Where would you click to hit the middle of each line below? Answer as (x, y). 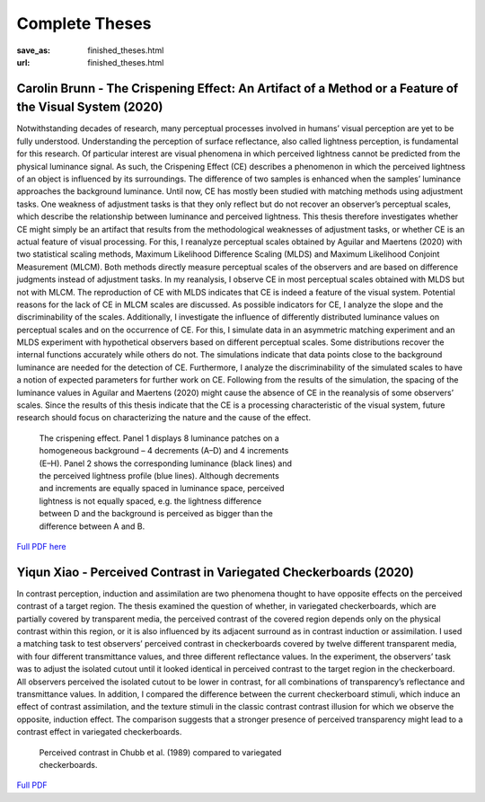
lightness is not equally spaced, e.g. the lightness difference (150, 501)
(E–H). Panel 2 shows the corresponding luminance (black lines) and (165, 463)
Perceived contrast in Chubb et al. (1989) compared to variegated (160, 752)
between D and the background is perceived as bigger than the (156, 514)
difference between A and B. (92, 526)
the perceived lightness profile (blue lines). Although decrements (159, 475)
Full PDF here (41, 546)
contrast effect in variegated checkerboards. (99, 732)
